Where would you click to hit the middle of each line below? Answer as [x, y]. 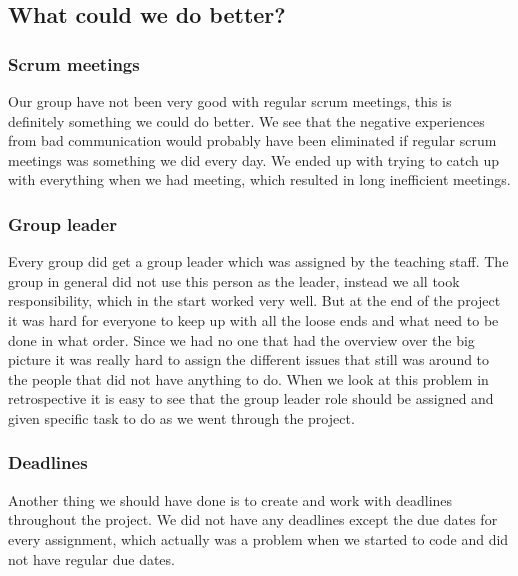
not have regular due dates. [91, 558]
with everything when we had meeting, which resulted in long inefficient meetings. [259, 179]
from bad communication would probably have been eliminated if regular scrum [252, 140]
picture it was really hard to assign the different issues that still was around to [249, 359]
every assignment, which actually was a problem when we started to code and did [258, 538]
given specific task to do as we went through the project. [181, 417]
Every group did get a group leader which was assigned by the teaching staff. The [258, 261]
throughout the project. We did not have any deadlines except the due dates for [253, 519]
